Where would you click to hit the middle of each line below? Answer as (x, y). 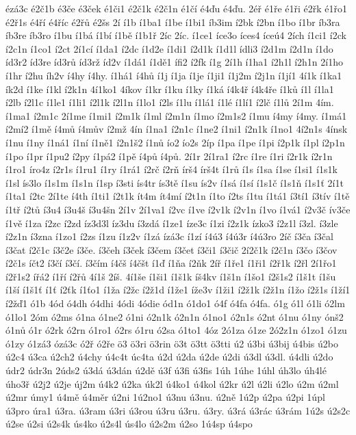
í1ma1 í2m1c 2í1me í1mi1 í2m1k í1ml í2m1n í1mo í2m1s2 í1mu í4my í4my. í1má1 (176, 115)
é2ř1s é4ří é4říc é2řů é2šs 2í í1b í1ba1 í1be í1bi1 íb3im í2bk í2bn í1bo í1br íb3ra (173, 22)
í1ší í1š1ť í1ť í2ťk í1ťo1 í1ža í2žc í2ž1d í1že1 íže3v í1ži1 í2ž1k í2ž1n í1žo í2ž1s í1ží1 (178, 290)
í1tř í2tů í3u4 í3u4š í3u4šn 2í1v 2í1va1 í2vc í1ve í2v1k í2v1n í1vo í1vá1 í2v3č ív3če (178, 209)
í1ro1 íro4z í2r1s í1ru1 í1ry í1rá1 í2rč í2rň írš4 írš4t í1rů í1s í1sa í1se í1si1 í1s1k (171, 169)
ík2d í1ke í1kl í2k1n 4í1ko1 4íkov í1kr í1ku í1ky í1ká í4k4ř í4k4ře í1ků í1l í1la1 (170, 89)
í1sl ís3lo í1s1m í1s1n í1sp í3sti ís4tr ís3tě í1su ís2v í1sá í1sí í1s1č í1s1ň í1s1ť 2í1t (175, 182)
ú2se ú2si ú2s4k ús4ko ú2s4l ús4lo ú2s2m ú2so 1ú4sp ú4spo (129, 424)
